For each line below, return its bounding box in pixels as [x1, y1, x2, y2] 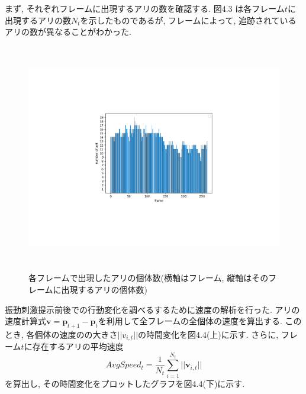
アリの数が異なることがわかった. [5, 25, 131, 38]
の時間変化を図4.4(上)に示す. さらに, [138, 328, 279, 340]
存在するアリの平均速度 [32, 340, 124, 353]
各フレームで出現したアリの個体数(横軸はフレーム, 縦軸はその [28, 272, 269, 284]
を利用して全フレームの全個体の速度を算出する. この [98, 315, 302, 327]
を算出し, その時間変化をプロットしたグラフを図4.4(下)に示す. [5, 377, 245, 389]
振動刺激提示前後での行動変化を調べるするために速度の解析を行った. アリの [5, 303, 300, 315]
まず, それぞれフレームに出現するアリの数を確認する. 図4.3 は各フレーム [5, 2, 285, 14]
